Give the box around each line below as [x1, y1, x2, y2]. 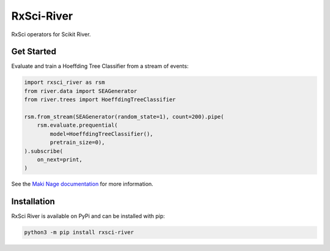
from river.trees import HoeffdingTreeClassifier [24, 96, 176, 103]
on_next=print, [37, 156, 82, 163]
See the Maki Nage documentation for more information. [11, 181, 154, 188]
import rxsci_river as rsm [24, 79, 105, 86]
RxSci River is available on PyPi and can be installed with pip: [11, 212, 165, 220]
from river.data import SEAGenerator [24, 88, 137, 94]
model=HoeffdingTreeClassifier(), [50, 130, 153, 137]
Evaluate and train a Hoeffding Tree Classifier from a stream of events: [11, 62, 189, 70]
